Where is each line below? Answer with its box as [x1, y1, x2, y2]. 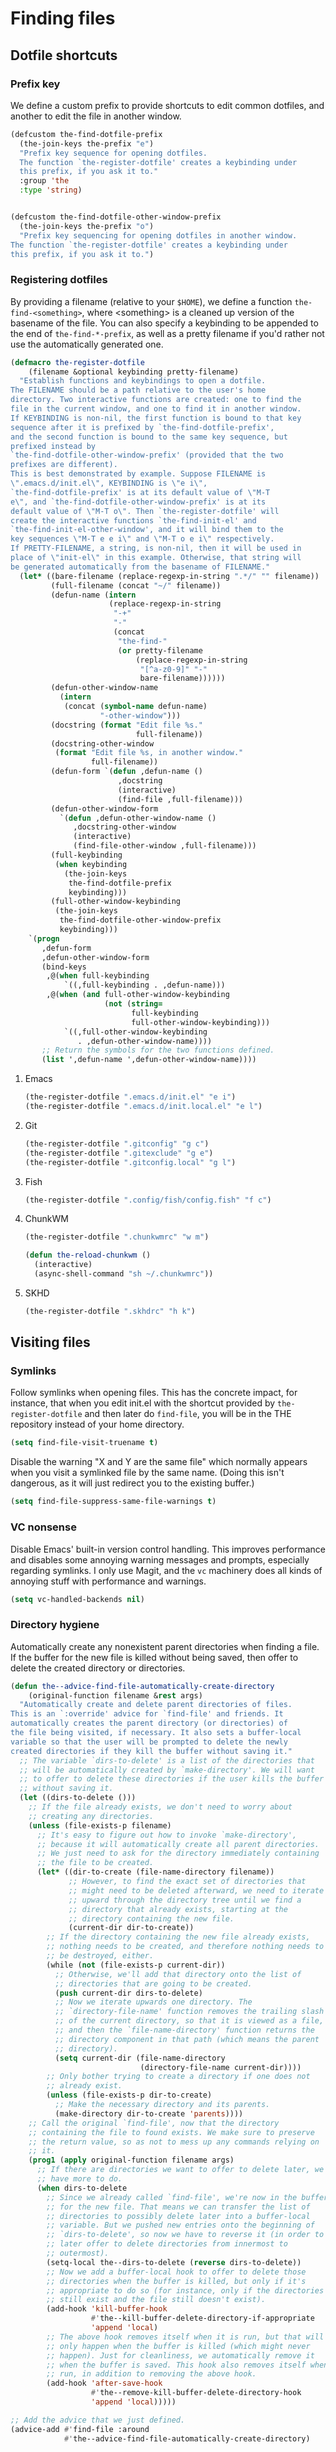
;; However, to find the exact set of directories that [68, 1877, 307, 1887]
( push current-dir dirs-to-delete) [54, 1988, 203, 1998]
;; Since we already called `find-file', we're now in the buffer [46, 2192, 329, 2202]
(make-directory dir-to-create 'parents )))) [54, 2108, 244, 2119]
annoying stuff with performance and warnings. [10, 1575, 207, 1587]
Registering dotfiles [10, 273, 108, 287]
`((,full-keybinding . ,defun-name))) [63, 980, 226, 991]
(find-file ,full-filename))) [117, 794, 244, 804]
